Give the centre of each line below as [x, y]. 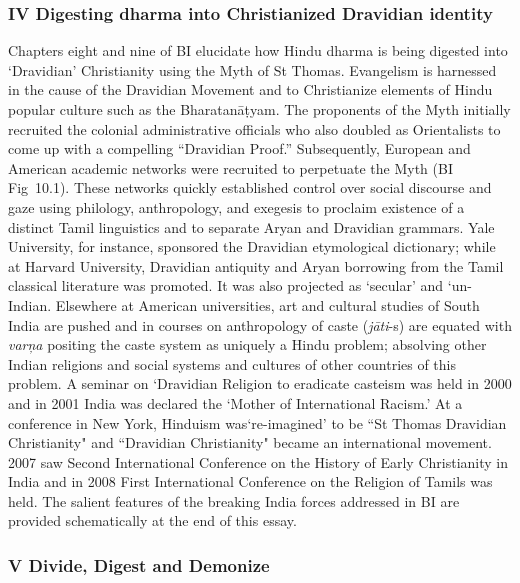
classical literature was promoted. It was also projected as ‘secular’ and [226, 285]
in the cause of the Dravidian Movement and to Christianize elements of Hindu [250, 89]
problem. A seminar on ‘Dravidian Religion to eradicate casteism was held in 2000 [260, 383]
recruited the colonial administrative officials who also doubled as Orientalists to [254, 128]
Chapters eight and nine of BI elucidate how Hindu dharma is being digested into [258, 50]
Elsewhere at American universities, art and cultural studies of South [267, 304]
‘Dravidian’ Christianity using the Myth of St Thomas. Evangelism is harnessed [252, 69]
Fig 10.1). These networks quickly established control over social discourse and [250, 187]
